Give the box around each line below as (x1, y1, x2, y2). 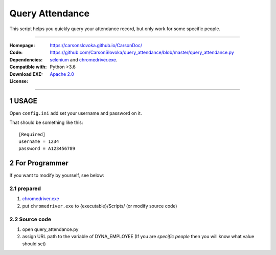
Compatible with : (9, 64, 47, 70)
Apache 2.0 (50, 71, 74, 77)
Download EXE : (9, 71, 43, 77)
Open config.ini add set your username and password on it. (9, 110, 142, 116)
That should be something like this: (9, 119, 83, 125)
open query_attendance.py (22, 226, 79, 232)
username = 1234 (18, 138, 59, 144)
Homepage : (9, 42, 35, 48)
